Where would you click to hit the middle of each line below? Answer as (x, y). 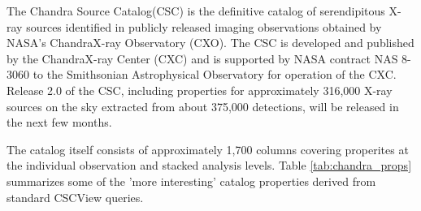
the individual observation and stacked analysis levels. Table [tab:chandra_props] (209, 165)
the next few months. (59, 122)
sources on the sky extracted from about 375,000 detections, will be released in (203, 106)
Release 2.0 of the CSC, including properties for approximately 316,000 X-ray (200, 90)
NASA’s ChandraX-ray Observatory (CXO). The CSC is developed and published (210, 43)
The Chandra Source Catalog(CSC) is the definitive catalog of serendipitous (196, 11)
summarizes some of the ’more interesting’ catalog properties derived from (191, 181)
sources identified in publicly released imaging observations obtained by (204, 26)
